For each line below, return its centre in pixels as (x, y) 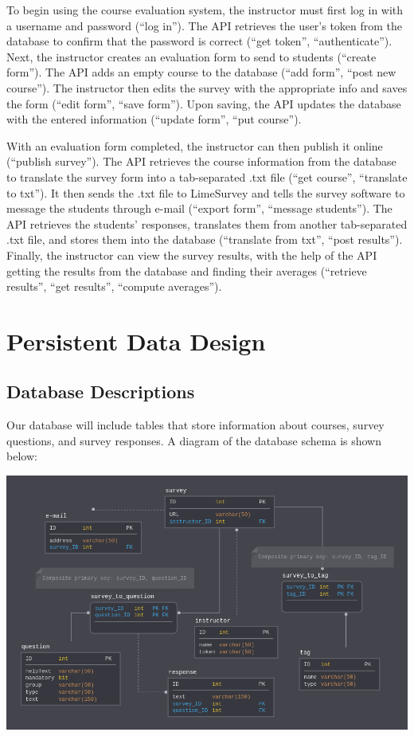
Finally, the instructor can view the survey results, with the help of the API (192, 254)
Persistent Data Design (136, 341)
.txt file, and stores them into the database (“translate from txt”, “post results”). (205, 239)
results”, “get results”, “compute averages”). (114, 286)
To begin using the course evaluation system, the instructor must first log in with (205, 10)
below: (22, 456)
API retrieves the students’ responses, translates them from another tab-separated (207, 223)
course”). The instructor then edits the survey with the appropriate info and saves (207, 87)
